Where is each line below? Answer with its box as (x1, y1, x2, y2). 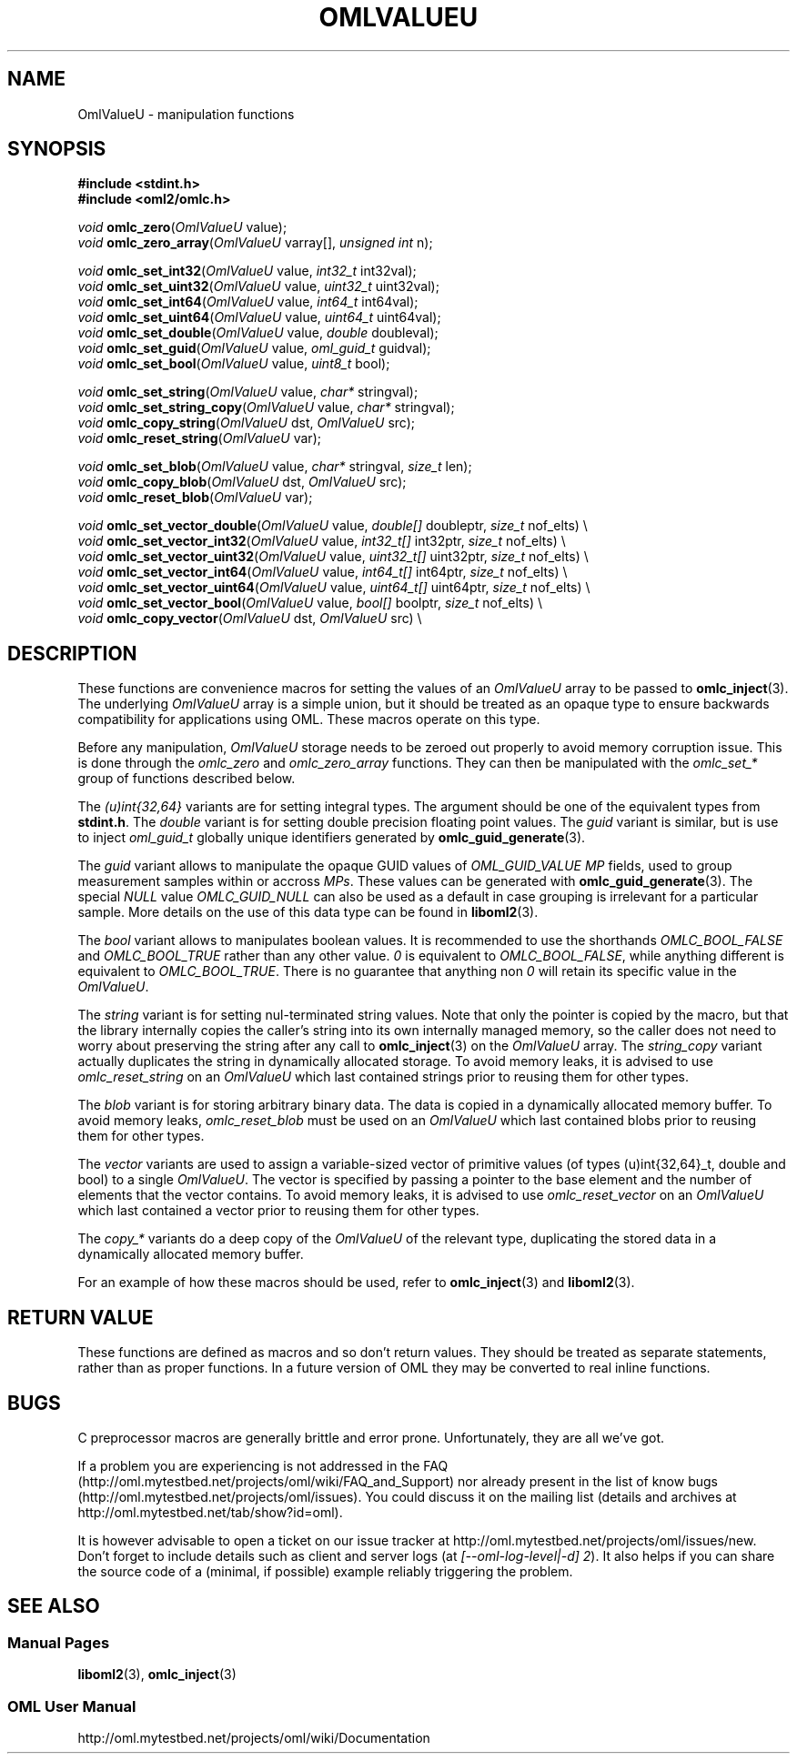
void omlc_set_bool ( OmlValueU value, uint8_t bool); (77, 356, 390, 372)
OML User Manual (7, 1696, 136, 1716)
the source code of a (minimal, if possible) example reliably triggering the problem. (77, 1563, 573, 1579)
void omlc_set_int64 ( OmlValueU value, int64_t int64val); (77, 294, 419, 310)
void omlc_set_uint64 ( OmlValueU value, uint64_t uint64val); (77, 309, 441, 326)
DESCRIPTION (7, 641, 137, 665)
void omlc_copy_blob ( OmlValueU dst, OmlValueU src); (77, 474, 407, 490)
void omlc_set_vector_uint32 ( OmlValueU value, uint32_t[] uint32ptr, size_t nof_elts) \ (77, 548, 589, 565)
